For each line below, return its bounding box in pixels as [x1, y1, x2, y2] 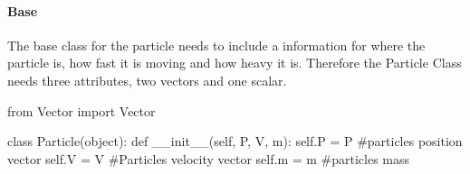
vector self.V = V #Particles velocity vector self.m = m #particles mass [7, 149, 410, 168]
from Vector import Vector [7, 101, 156, 120]
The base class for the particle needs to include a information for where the [7, 35, 426, 54]
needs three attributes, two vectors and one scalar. [7, 70, 287, 89]
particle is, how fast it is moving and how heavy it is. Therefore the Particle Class [7, 53, 462, 72]
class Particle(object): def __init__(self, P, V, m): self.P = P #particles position [7, 132, 463, 151]
